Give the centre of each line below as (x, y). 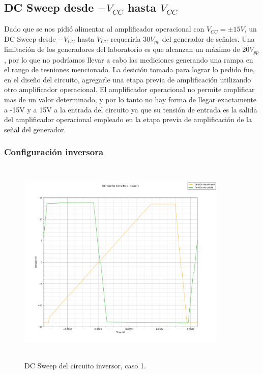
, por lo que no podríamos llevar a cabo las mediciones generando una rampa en (129, 59)
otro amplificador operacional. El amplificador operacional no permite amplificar (129, 89)
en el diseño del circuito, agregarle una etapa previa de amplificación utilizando (128, 79)
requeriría (126, 38)
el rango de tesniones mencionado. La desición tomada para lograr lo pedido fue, (129, 69)
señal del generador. (35, 129)
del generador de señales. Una (208, 38)
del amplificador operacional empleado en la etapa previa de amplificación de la (128, 119)
